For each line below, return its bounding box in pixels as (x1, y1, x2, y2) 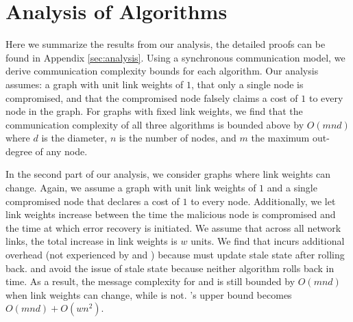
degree (5, 144, 32, 158)
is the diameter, (41, 131, 108, 145)
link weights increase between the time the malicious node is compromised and (5, 207, 336, 222)
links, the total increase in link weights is (5, 234, 178, 248)
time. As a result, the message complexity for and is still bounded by (5, 274, 295, 289)
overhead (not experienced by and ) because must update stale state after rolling (5, 247, 345, 262)
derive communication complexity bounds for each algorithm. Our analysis (5, 64, 319, 78)
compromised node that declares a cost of (5, 193, 180, 208)
